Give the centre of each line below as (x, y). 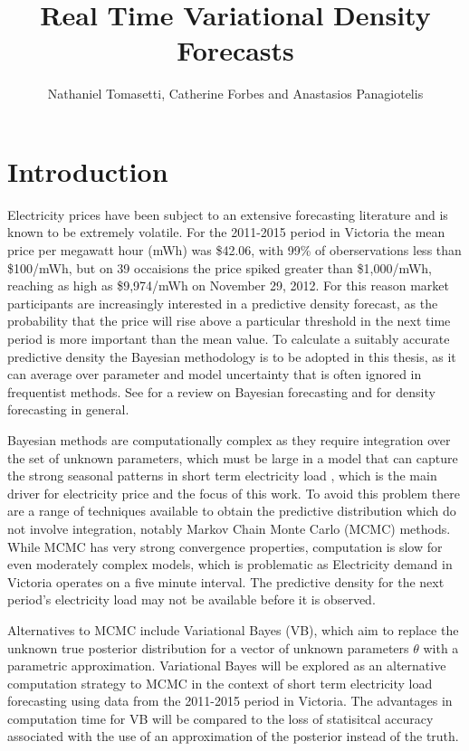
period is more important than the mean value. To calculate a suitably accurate (229, 338)
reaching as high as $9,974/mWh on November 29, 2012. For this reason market (228, 285)
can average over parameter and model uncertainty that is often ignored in (215, 374)
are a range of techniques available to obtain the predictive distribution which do (232, 511)
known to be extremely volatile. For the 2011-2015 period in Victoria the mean (226, 232)
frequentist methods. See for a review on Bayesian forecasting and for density (221, 391)
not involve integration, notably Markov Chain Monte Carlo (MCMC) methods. (229, 528)
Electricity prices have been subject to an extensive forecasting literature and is (228, 214)
